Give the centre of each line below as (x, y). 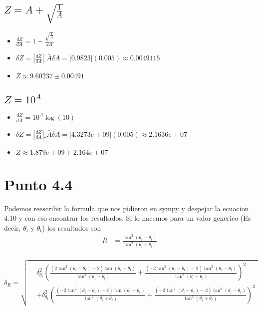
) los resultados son (72, 227)
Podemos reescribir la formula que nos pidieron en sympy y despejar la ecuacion (127, 208)
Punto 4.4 (38, 184)
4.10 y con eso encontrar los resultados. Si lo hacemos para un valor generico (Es (128, 218)
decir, (12, 227)
